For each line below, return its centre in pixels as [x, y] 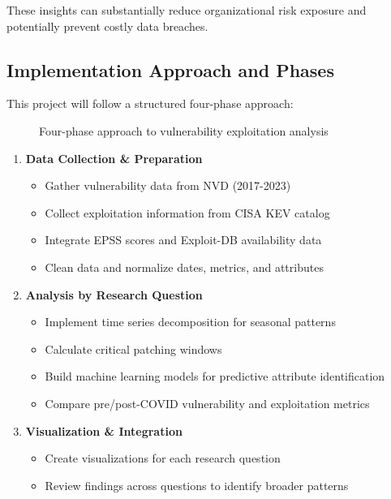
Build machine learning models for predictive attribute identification [215, 376]
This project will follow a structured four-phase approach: [150, 103]
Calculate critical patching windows [133, 348]
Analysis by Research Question [114, 294]
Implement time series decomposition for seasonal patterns [190, 322]
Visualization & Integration [104, 430]
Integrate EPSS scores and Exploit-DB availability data [183, 240]
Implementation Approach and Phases [170, 69]
